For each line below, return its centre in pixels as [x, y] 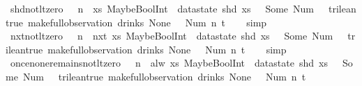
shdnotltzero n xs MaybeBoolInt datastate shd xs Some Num [162, 8]
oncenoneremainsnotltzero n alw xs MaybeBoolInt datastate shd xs [169, 63]
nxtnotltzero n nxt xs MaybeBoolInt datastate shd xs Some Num [172, 36]
